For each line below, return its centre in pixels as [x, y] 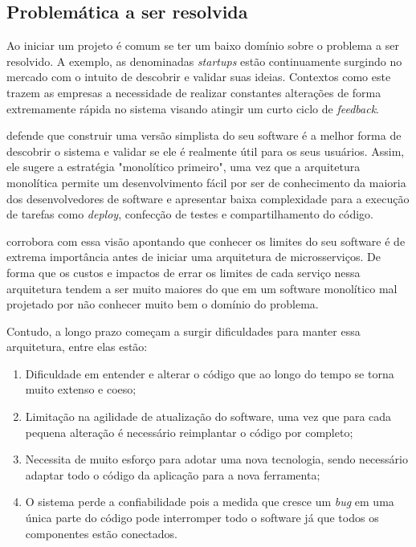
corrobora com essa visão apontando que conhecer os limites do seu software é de [206, 241]
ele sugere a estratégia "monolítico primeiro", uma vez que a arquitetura [184, 167]
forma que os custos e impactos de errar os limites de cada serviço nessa [184, 272]
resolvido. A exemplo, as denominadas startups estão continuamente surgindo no [204, 61]
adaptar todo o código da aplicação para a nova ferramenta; [173, 474]
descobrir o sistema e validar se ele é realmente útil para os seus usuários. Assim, [206, 151]
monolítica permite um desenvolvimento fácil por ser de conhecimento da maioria [206, 182]
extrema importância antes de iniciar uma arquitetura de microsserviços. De [194, 257]
